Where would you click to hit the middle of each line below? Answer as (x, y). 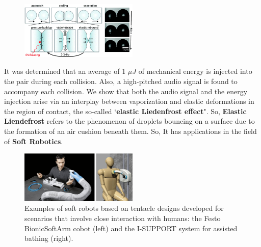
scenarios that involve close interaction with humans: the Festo (123, 218)
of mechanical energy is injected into (195, 71)
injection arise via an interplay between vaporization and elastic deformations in (129, 101)
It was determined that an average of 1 (65, 71)
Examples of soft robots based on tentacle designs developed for (124, 208)
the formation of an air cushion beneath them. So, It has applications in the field (130, 131)
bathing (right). (49, 238)
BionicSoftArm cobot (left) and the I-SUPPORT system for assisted (131, 228)
